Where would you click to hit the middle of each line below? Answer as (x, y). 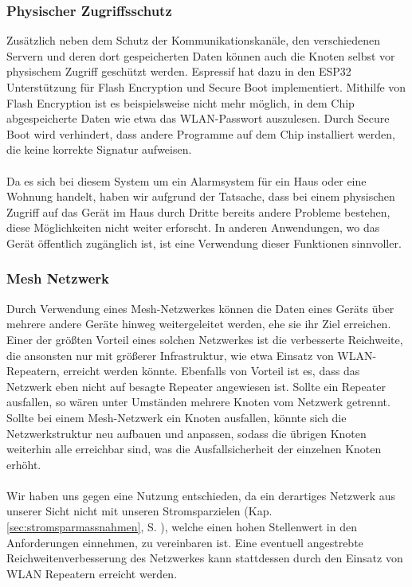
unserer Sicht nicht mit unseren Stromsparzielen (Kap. (139, 511)
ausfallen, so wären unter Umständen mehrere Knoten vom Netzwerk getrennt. (198, 402)
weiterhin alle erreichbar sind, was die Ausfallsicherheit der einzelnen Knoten (194, 449)
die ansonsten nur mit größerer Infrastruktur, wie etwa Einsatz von (170, 355)
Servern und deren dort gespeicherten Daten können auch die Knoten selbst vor (201, 55)
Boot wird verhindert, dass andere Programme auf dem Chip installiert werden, (201, 133)
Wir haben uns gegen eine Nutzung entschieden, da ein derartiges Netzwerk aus (201, 495)
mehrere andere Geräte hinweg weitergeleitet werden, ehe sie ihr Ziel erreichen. (199, 324)
